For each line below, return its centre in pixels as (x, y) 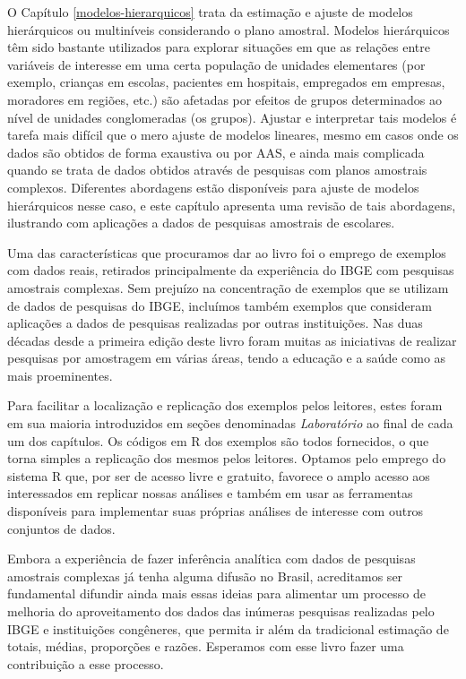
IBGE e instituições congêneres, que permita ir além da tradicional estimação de (228, 628)
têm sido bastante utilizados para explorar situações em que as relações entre (219, 47)
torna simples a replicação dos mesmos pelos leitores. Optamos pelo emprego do (227, 458)
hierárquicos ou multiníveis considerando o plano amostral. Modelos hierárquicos (229, 29)
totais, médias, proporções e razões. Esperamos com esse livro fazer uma (206, 646)
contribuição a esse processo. (86, 663)
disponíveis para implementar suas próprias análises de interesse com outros (216, 511)
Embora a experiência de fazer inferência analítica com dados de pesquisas (211, 559)
